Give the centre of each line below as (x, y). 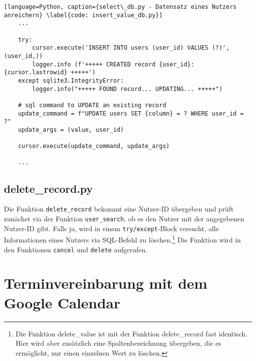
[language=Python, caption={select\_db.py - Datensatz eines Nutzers (120, 7)
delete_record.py (48, 188)
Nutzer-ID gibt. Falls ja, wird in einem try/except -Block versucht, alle (112, 228)
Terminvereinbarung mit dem (106, 283)
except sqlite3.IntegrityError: (71, 80)
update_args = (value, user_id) (71, 130)
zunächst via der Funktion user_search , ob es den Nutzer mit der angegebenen (124, 218)
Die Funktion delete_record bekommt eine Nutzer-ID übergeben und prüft (119, 209)
